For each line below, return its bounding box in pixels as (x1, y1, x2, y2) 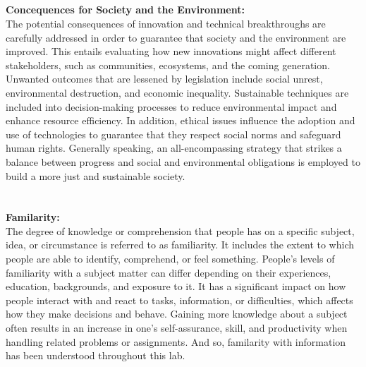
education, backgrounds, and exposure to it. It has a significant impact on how (6, 279, 346, 294)
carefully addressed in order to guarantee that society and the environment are (6, 30, 346, 44)
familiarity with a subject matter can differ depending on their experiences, (6, 265, 331, 279)
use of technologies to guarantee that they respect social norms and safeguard (6, 126, 341, 141)
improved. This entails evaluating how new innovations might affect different (6, 44, 336, 59)
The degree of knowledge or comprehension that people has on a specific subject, (6, 223, 355, 238)
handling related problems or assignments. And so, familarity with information (6, 334, 346, 349)
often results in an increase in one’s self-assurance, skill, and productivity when (6, 320, 348, 335)
